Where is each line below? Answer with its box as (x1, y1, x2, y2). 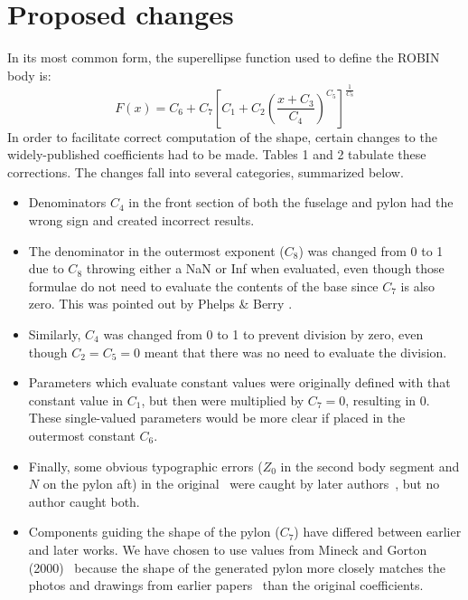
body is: (7, 65, 51, 84)
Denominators (28, 193, 107, 212)
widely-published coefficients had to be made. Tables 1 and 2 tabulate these (7, 145, 426, 164)
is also (400, 276, 435, 295)
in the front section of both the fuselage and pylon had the (128, 193, 454, 212)
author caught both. (28, 491, 140, 510)
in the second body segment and (280, 456, 460, 475)
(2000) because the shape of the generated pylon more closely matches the (28, 557, 445, 576)
